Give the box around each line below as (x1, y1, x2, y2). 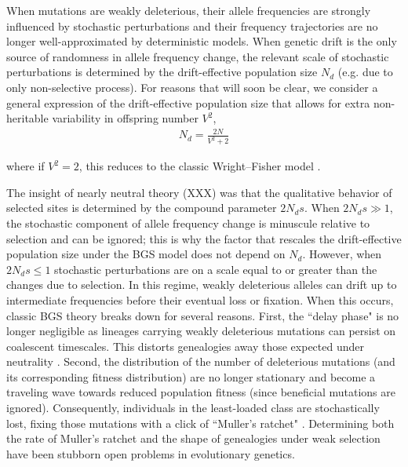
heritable (6, 110, 49, 126)
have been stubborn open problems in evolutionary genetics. (6, 445, 295, 462)
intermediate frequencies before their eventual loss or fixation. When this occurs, (6, 291, 394, 308)
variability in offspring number (52, 110, 199, 126)
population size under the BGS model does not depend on (6, 246, 286, 262)
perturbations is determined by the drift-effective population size (6, 64, 318, 80)
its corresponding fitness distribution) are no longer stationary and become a (6, 368, 376, 385)
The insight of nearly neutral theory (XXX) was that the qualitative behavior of (6, 184, 392, 200)
